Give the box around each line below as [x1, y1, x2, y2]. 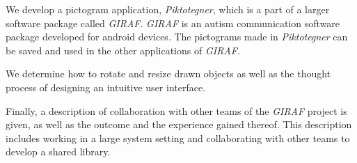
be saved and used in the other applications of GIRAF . [6, 42, 240, 57]
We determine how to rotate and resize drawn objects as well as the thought [6, 66, 331, 81]
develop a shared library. [6, 144, 111, 159]
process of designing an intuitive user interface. [6, 79, 206, 94]
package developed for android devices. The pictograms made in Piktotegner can [6, 29, 348, 44]
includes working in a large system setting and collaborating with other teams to [6, 130, 350, 145]
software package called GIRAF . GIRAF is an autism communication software [6, 15, 340, 30]
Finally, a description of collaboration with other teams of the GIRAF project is [6, 103, 347, 118]
